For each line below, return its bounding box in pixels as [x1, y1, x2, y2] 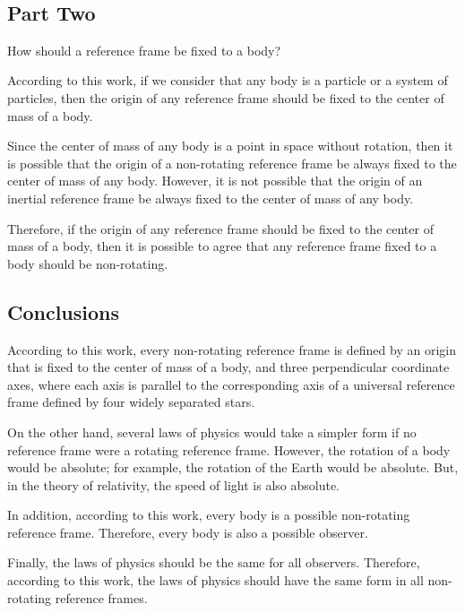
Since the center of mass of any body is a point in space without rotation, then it [7, 136, 453, 155]
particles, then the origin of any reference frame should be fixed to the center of [7, 88, 444, 107]
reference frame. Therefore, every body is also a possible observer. [7, 522, 368, 541]
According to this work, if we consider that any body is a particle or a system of [7, 71, 448, 90]
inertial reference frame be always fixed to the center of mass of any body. [7, 188, 414, 207]
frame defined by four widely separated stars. [7, 393, 255, 411]
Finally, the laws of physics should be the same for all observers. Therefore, [7, 553, 420, 572]
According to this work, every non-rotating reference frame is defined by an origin [7, 340, 456, 358]
